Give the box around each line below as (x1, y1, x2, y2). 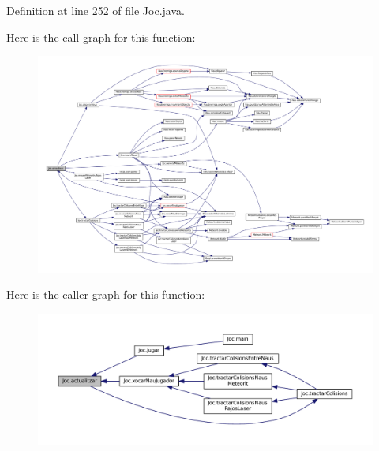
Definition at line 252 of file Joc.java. (6, 2, 185, 18)
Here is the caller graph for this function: (6, 286, 205, 303)
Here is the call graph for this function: (6, 28, 196, 45)
